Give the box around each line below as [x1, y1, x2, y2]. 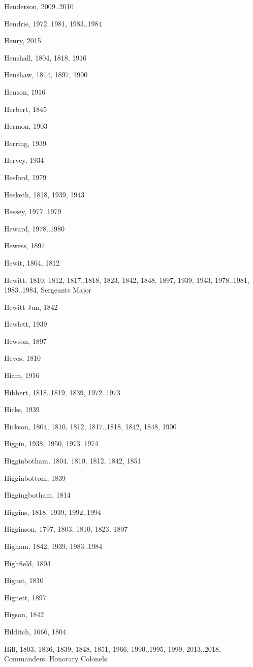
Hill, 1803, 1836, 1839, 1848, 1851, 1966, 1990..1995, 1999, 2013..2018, [4, 643, 221, 654]
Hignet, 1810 [4, 575, 44, 586]
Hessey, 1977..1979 [4, 206, 61, 217]
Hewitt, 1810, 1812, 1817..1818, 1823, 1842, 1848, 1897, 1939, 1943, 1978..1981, [4, 274, 249, 285]
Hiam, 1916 [4, 370, 40, 381]
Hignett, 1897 [4, 592, 46, 602]
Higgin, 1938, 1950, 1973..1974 [4, 438, 99, 449]
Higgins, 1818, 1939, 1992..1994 [4, 506, 102, 517]
